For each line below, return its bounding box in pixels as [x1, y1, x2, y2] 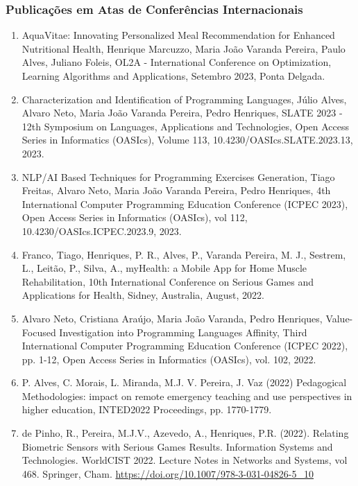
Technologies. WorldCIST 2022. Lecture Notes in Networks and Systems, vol [22, 453, 348, 467]
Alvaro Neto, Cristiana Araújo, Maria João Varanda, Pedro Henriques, [22, 311, 323, 325]
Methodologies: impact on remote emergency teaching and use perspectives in [22, 388, 352, 403]
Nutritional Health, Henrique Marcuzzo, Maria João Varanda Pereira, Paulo [22, 41, 346, 55]
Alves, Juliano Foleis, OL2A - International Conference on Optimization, [22, 55, 332, 69]
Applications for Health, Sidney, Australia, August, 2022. [22, 288, 264, 302]
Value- [325, 311, 353, 325]
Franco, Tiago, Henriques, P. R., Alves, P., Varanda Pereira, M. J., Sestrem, [22, 247, 346, 261]
